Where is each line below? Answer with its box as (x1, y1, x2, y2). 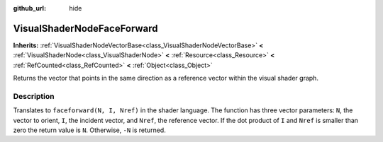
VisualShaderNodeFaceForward (13, 22, 158, 35)
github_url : (13, 4, 46, 12)
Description (13, 91, 55, 101)
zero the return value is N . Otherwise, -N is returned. (13, 126, 166, 134)
